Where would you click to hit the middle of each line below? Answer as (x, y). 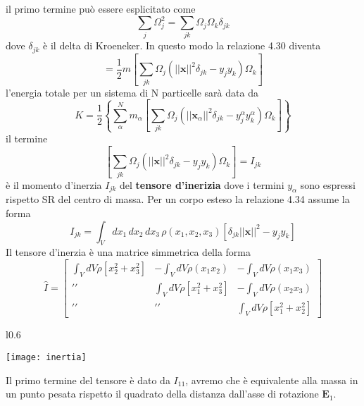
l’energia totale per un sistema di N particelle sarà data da (132, 92)
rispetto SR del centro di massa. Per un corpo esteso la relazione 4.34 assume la (178, 199)
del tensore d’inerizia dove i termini (202, 184)
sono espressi (328, 184)
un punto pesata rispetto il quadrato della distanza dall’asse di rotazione (162, 394)
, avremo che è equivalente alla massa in (272, 380)
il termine (27, 139)
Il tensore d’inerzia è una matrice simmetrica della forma (128, 252)
